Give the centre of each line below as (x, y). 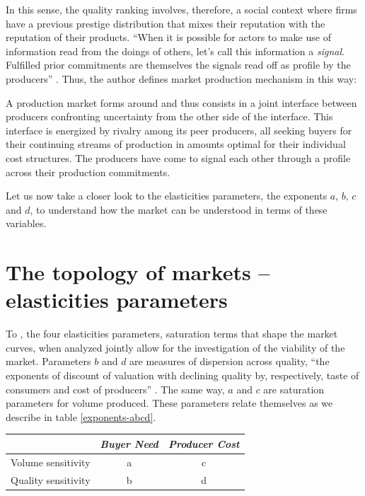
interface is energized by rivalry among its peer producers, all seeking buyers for (179, 130)
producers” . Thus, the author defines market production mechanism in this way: (181, 78)
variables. (26, 223)
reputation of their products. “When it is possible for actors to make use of (168, 37)
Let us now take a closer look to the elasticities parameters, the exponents (167, 196)
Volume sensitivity (51, 462)
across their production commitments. (88, 172)
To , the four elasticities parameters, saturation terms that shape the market (172, 334)
